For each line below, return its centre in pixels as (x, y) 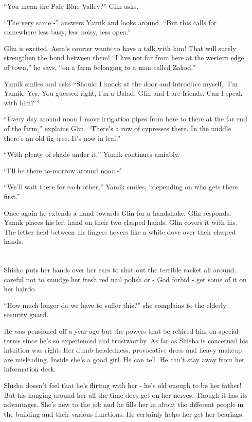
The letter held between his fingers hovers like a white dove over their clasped (120, 231)
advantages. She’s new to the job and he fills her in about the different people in (124, 404)
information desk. (30, 369)
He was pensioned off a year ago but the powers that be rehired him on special (121, 331)
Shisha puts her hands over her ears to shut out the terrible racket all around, (120, 270)
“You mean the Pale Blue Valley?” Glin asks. (71, 6)
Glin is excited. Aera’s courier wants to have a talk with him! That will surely (120, 48)
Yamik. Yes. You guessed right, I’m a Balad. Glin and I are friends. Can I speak (123, 93)
